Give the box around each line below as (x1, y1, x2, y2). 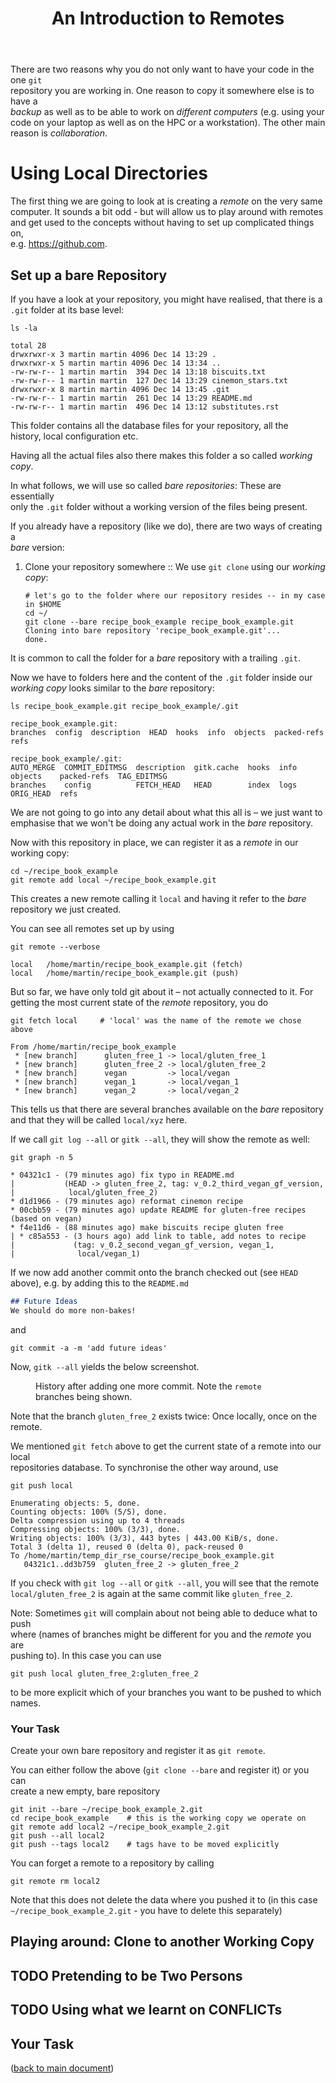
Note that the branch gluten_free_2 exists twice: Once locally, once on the (10, 1410, 318, 1422)
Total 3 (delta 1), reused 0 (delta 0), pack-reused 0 (10, 1542, 244, 1552)
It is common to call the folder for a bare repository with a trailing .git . (10, 652, 301, 664)
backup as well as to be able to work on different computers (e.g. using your (10, 106, 325, 118)
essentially (10, 490, 55, 502)
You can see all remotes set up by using (10, 922, 175, 934)
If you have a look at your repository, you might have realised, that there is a (10, 293, 323, 305)
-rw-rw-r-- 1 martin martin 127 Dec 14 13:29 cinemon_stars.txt (10, 375, 288, 386)
